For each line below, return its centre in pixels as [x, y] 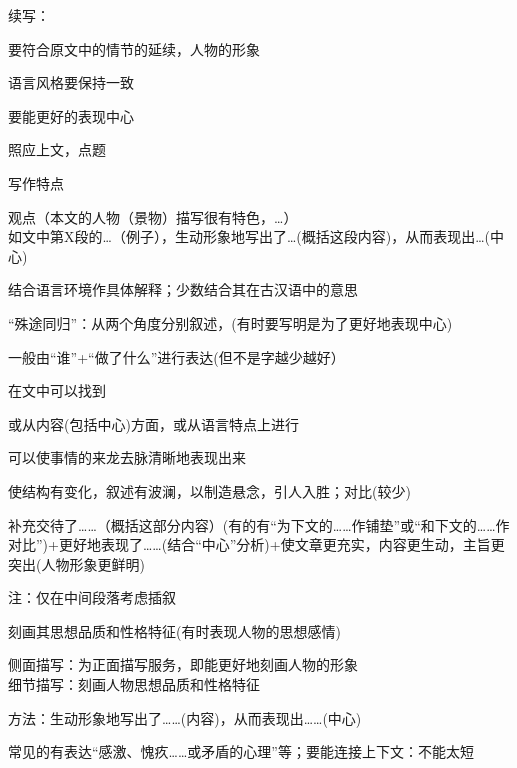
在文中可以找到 [57, 390]
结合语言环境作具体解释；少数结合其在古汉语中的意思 [183, 289]
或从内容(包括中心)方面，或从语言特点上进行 [153, 423]
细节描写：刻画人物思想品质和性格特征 [134, 684]
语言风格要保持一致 [71, 82]
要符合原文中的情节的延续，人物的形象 [134, 48]
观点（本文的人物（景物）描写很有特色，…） [153, 216]
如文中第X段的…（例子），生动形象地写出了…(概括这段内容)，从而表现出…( [249, 236]
